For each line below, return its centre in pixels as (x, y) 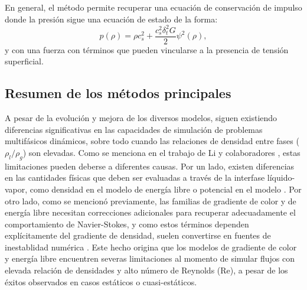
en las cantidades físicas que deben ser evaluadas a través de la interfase (135, 177)
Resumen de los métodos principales (118, 93)
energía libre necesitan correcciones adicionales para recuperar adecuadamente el (150, 212)
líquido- (281, 177)
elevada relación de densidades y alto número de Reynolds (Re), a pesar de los (146, 270)
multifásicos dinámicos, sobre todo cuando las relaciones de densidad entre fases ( (152, 141)
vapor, (16, 189)
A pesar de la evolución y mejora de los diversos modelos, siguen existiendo (141, 118)
